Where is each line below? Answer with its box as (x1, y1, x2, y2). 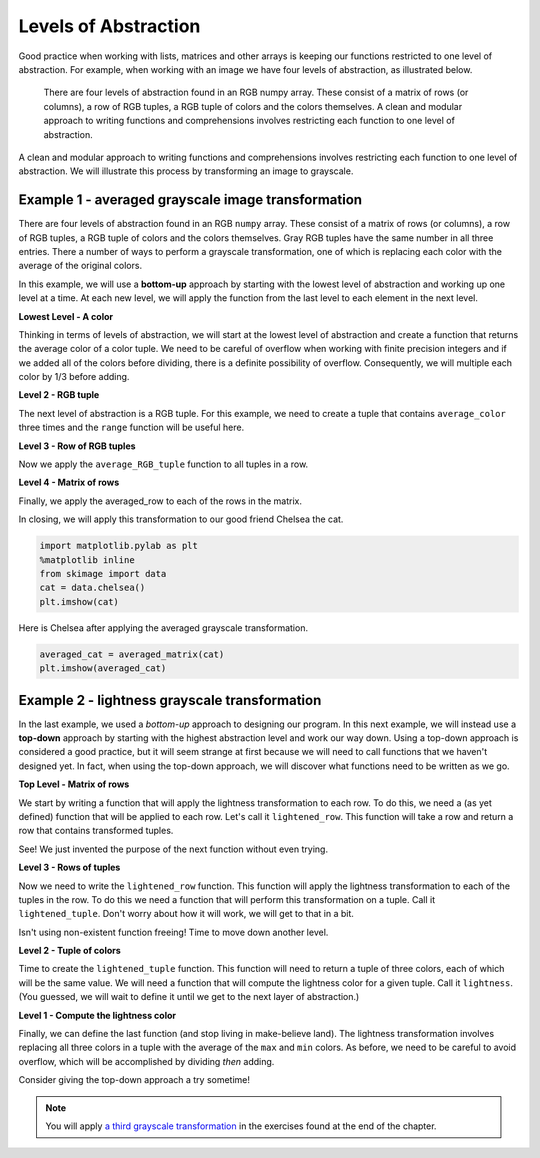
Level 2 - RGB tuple (18, 389, 100, 401)
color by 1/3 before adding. (18, 371, 130, 383)
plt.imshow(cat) (39, 596, 120, 607)
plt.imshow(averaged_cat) (39, 663, 167, 674)
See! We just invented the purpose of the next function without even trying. (18, 843, 329, 855)
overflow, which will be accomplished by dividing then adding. (18, 1055, 275, 1067)
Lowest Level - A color (18, 310, 114, 322)
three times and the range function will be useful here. (18, 421, 245, 434)
